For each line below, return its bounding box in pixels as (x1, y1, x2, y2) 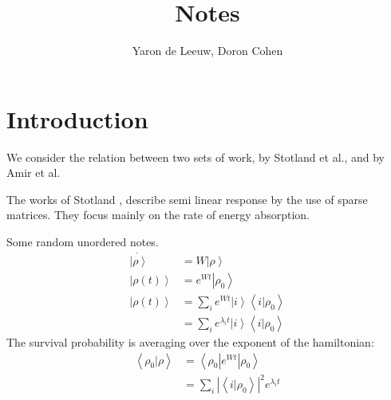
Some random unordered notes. (6, 233, 159, 250)
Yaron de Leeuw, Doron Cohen (132, 42, 283, 59)
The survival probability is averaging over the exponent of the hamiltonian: (6, 333, 374, 350)
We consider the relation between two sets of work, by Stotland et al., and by (6, 148, 385, 165)
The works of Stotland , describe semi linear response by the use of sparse (6, 190, 368, 207)
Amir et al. (6, 164, 61, 181)
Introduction (6, 102, 148, 135)
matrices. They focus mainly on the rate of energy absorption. (6, 206, 310, 223)
